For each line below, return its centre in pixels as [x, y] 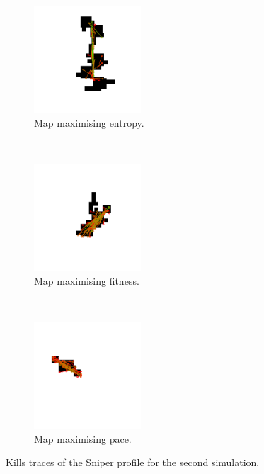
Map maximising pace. [83, 438]
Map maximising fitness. [87, 280]
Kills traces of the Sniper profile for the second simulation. [133, 462]
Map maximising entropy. [89, 122]
